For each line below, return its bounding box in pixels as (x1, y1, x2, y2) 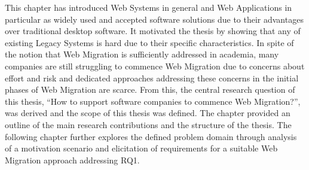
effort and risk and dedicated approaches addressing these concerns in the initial (5, 71, 299, 84)
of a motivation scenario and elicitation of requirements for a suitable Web (5, 142, 278, 154)
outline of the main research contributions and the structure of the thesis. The (5, 118, 292, 130)
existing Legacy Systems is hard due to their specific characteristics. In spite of (5, 36, 294, 48)
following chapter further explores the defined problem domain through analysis (5, 130, 297, 142)
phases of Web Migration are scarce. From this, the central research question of (5, 83, 295, 96)
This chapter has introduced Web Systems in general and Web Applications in (5, 1, 292, 13)
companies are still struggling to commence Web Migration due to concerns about (5, 59, 305, 72)
